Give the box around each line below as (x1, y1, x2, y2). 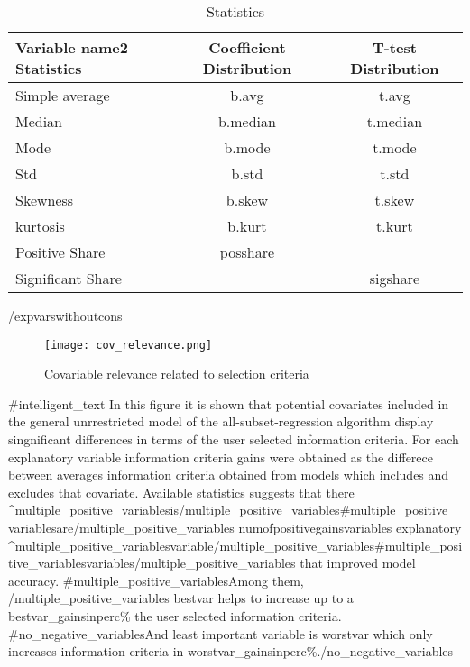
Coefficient (208, 37, 286, 58)
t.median (366, 111, 423, 132)
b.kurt (227, 215, 267, 236)
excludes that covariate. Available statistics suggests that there (8, 482, 355, 501)
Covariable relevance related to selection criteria (44, 364, 309, 383)
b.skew (226, 189, 269, 210)
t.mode (373, 137, 417, 158)
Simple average (15, 85, 110, 105)
